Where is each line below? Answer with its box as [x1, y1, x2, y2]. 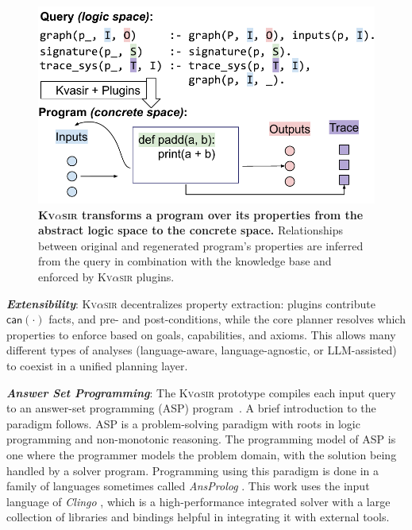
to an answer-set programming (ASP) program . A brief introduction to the [6, 400, 376, 416]
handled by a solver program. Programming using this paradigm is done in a [6, 462, 379, 478]
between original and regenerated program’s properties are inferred [38, 237, 364, 253]
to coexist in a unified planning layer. [6, 358, 188, 374]
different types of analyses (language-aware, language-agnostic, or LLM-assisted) [6, 342, 397, 358]
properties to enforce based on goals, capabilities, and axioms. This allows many [6, 326, 396, 342]
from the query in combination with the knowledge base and [38, 253, 332, 269]
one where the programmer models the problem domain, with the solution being [6, 447, 397, 462]
